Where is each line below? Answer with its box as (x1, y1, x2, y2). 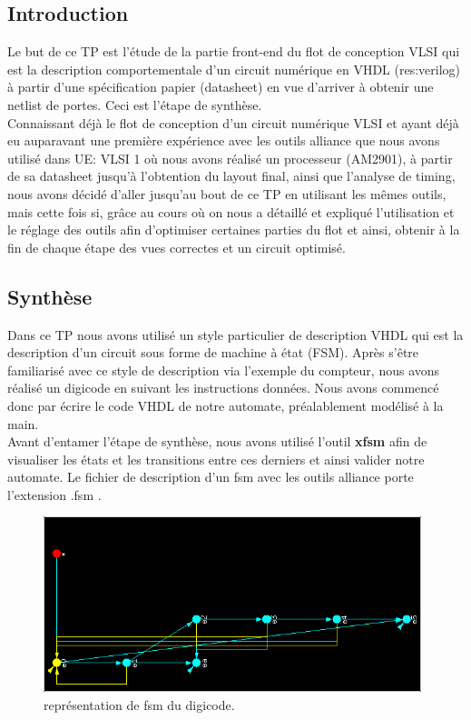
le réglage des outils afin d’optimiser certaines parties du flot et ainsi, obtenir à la (7, 220, 460, 239)
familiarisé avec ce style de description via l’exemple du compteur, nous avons (7, 360, 440, 379)
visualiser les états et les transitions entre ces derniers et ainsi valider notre (7, 449, 425, 468)
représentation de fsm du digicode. (44, 695, 235, 715)
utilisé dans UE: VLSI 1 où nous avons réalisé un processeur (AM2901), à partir (7, 148, 453, 167)
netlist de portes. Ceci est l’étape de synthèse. (7, 95, 262, 114)
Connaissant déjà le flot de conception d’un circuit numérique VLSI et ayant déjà (7, 113, 459, 132)
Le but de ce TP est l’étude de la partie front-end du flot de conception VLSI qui (7, 42, 460, 61)
